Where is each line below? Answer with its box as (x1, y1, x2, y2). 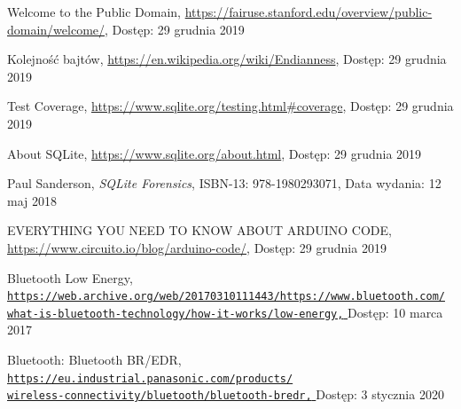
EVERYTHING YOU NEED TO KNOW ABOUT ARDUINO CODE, (7, 221, 392, 240)
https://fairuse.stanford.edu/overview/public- (184, 3, 433, 20)
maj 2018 (7, 191, 57, 209)
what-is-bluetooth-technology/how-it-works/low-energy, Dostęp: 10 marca (7, 303, 443, 321)
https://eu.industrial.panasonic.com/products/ (7, 372, 293, 385)
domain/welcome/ (7, 20, 105, 38)
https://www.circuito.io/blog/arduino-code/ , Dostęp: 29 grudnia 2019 (7, 238, 387, 256)
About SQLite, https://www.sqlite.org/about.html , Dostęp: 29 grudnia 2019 (7, 144, 422, 162)
